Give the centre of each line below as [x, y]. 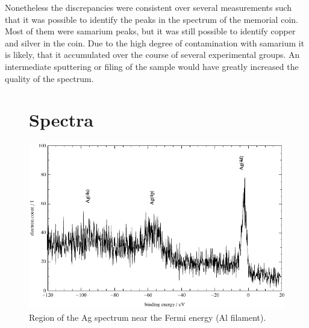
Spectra [61, 120]
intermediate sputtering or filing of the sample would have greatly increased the [152, 66]
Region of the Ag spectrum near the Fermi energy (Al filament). [148, 317]
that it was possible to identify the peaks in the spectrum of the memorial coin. [151, 19]
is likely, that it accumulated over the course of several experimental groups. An [152, 55]
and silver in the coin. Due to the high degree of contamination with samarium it [155, 43]
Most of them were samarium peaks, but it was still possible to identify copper [150, 31]
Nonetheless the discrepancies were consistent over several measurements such [148, 7]
